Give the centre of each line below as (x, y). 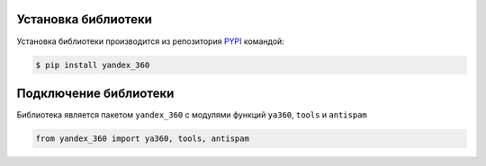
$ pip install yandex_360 (93, 65)
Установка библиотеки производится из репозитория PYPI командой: (151, 41)
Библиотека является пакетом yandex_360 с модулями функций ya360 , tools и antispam (192, 115)
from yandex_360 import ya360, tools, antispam (142, 138)
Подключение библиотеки (95, 93)
